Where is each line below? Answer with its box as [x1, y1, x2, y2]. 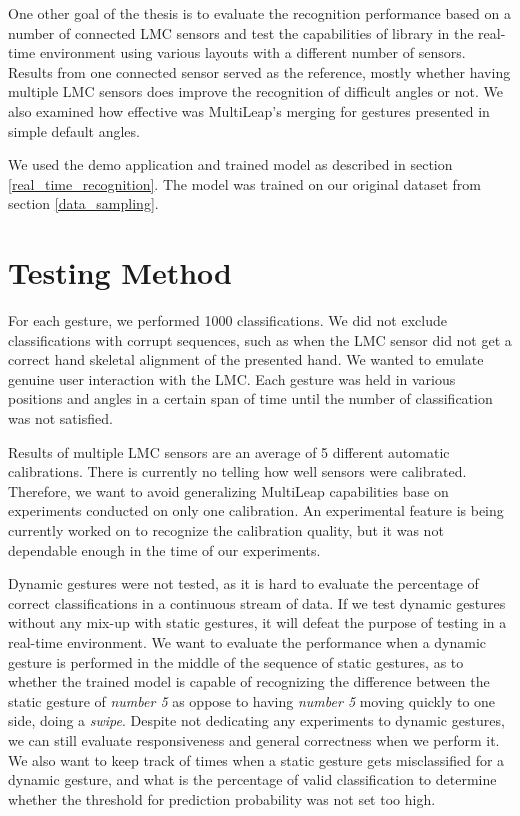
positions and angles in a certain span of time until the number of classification [8, 388, 493, 409]
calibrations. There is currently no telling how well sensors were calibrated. [8, 461, 467, 482]
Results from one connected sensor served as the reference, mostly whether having [8, 61, 511, 82]
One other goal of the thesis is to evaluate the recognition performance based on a [8, 3, 511, 23]
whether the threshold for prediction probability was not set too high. [8, 788, 436, 809]
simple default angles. [8, 120, 140, 141]
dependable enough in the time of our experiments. [8, 539, 321, 560]
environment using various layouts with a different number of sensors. [39, 42, 466, 63]
